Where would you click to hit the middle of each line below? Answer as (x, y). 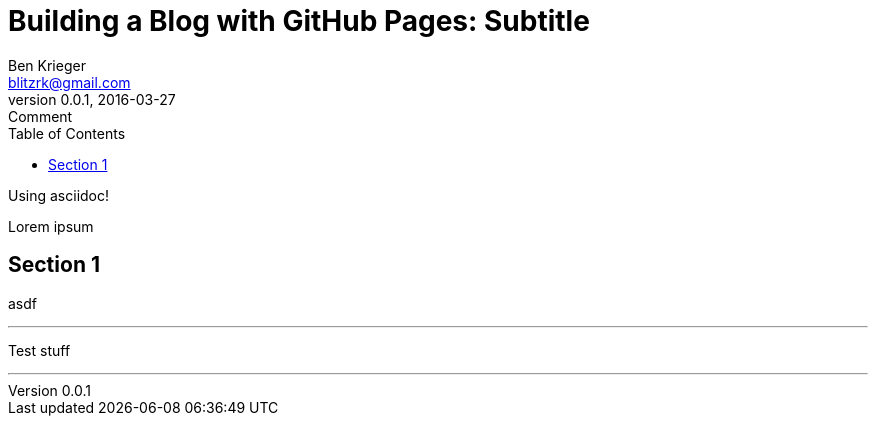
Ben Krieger (47, 65)
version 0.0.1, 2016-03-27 (92, 99)
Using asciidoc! (59, 195)
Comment (40, 116)
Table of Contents (67, 133)
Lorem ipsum (51, 226)
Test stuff (39, 350)
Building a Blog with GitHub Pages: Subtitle (299, 21)
